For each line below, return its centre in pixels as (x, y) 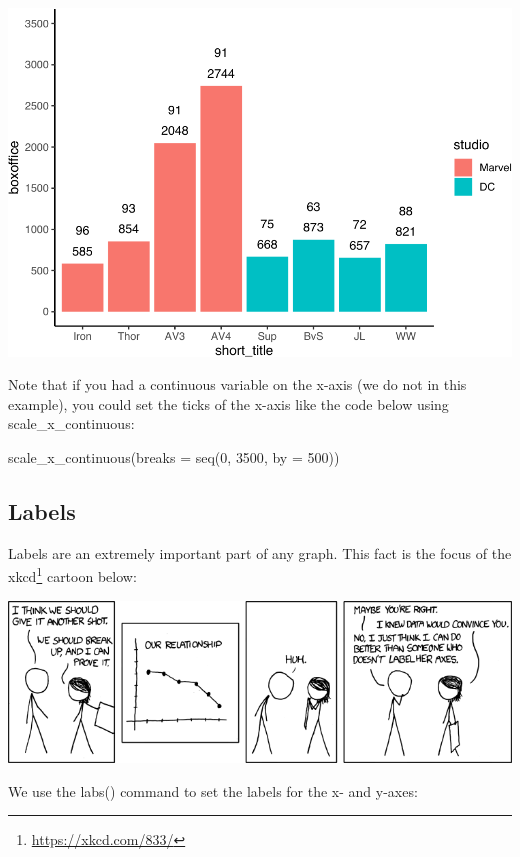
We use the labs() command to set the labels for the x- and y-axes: (213, 790)
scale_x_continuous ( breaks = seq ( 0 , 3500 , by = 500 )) (174, 456)
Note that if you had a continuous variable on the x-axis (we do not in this (237, 384)
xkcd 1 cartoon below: (72, 574)
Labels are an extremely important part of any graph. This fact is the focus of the (260, 552)
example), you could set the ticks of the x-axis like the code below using (228, 403)
